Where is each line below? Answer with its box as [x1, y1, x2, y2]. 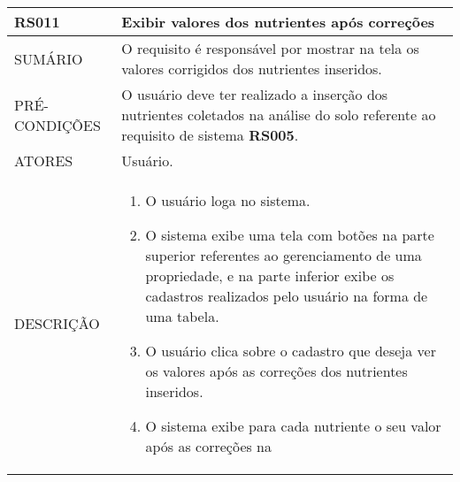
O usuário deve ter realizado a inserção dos [121, 84, 388, 104]
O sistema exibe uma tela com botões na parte [145, 225, 434, 245]
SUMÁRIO [14, 48, 83, 69]
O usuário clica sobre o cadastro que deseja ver [145, 340, 436, 361]
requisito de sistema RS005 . [121, 125, 299, 145]
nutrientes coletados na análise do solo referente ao [121, 104, 436, 125]
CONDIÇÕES [14, 114, 101, 135]
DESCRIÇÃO [14, 313, 100, 333]
